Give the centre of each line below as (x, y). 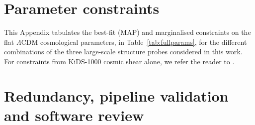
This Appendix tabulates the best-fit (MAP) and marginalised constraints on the (127, 32)
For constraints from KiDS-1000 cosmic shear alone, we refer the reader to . (119, 61)
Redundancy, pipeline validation (116, 95)
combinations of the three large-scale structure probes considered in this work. (123, 52)
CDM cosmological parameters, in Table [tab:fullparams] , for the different (134, 42)
